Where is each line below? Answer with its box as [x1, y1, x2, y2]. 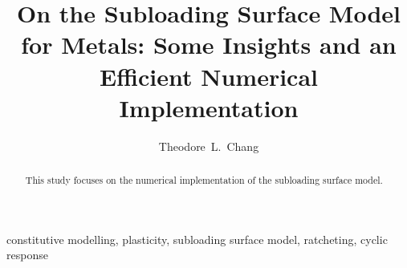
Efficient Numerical [100, 59, 318, 92]
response [6, 246, 48, 263]
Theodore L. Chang [158, 137, 259, 154]
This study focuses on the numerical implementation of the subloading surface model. [25, 173, 383, 187]
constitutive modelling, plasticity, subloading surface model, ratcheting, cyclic [6, 230, 388, 247]
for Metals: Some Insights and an [21, 28, 397, 61]
